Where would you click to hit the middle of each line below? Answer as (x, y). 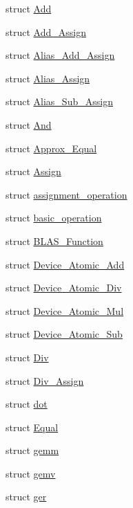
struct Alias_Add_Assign (60, 55)
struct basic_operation (54, 218)
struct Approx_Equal (51, 148)
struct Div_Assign (45, 380)
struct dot (27, 404)
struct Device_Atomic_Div (64, 288)
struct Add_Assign (46, 31)
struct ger (26, 497)
